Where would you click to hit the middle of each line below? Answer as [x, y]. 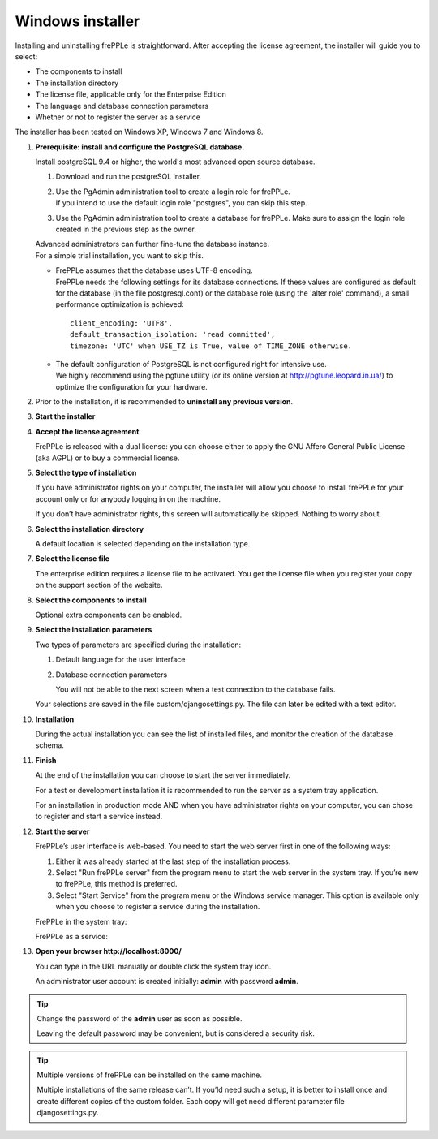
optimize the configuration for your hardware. [132, 386]
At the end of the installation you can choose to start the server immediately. [163, 775]
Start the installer [65, 416]
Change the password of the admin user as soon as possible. [140, 1018]
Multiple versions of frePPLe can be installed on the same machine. [150, 1075]
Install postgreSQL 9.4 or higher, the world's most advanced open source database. [175, 162]
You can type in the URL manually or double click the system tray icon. [153, 966]
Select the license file [72, 559]
